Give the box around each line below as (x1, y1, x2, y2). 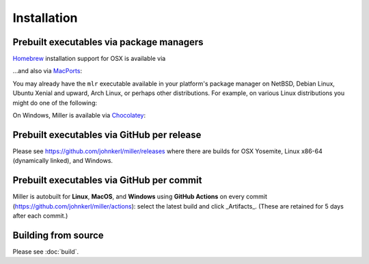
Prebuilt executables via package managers (12, 36, 204, 48)
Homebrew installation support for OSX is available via (12, 55, 166, 63)
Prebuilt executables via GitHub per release (12, 129, 202, 140)
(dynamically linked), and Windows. (12, 157, 113, 165)
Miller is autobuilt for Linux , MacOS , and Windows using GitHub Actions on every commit (12, 192, 268, 201)
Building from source (12, 229, 104, 241)
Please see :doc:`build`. (12, 247, 79, 256)
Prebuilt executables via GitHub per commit (12, 174, 202, 186)
